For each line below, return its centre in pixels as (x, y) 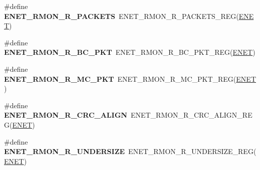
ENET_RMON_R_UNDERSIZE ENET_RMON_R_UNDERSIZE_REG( (130, 151)
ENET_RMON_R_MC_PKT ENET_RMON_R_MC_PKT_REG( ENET (130, 79)
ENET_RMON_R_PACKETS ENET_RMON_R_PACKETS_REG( (121, 16)
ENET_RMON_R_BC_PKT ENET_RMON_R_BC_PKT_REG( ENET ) (130, 52)
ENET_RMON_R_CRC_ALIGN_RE (191, 115)
